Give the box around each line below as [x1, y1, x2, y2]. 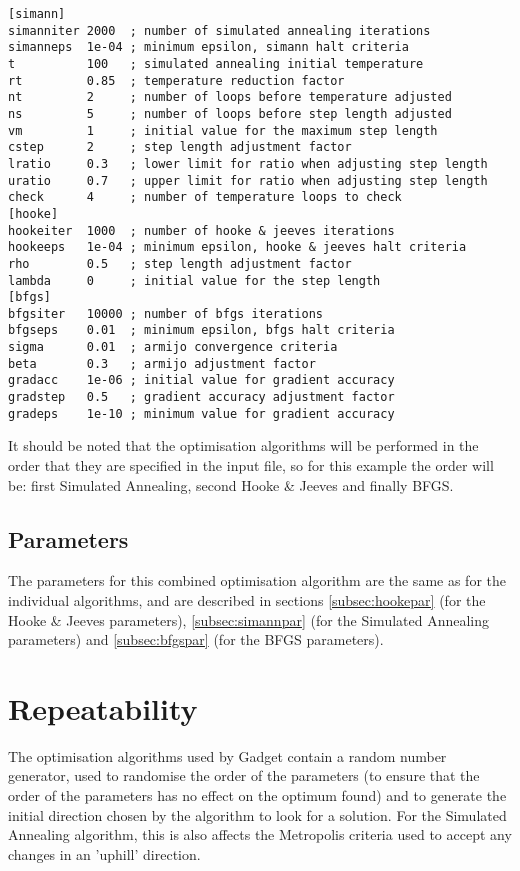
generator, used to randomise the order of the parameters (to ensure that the [8, 765, 480, 786]
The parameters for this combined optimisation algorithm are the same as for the [8, 570, 506, 591]
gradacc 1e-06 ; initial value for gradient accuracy [8, 373, 395, 388]
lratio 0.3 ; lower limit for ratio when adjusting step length [8, 156, 488, 171]
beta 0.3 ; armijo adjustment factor [8, 356, 316, 371]
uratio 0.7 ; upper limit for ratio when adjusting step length [8, 173, 488, 188]
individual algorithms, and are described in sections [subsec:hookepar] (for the [8, 589, 486, 610]
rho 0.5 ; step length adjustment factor [8, 256, 352, 271]
